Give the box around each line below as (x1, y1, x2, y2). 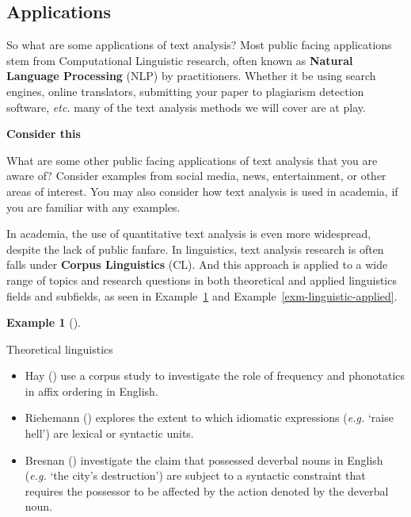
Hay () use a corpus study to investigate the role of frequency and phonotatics (25, 367, 405, 384)
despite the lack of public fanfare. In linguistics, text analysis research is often (6, 240, 384, 257)
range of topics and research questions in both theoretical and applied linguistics (6, 271, 397, 288)
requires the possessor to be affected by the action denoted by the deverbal (25, 482, 389, 499)
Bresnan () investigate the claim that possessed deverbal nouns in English (25, 451, 383, 468)
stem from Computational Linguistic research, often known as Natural (6, 52, 353, 68)
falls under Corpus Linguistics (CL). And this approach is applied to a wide (6, 256, 388, 273)
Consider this (6, 125, 81, 142)
